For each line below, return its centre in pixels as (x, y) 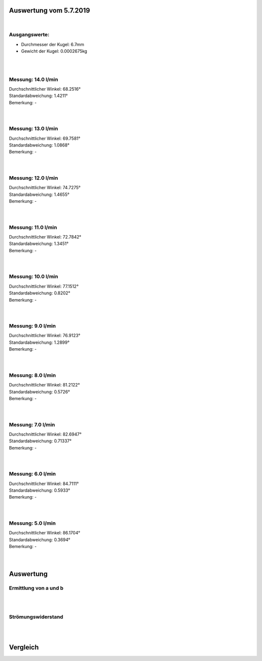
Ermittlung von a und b (36, 588)
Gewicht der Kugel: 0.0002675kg (54, 51)
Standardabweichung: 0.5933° (40, 490)
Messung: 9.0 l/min (32, 326)
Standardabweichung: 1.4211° (38, 96)
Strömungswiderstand (36, 617)
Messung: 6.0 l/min (32, 474)
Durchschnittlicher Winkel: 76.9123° (45, 336)
